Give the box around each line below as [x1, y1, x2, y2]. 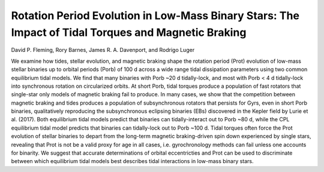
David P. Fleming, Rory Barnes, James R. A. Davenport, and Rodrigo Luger [11, 47, 195, 54]
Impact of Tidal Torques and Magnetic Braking [11, 26, 247, 39]
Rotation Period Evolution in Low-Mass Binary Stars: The [11, 9, 300, 22]
